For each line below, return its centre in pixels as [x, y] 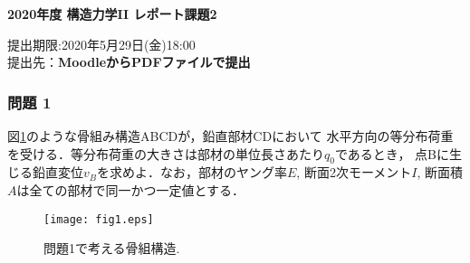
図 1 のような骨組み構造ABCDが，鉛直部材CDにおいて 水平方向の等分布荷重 [230, 136]
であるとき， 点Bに [392, 153]
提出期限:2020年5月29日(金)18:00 [101, 44]
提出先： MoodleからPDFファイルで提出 [129, 62]
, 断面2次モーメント [354, 172]
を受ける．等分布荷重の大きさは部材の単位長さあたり [166, 153]
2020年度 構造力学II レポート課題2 [112, 14]
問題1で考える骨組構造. [112, 248]
